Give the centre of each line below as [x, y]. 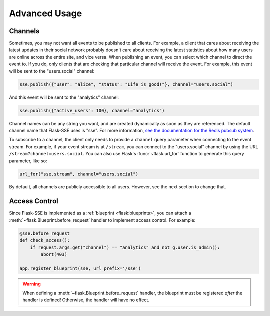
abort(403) [54, 254]
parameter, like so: [28, 161]
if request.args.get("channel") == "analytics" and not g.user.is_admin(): [125, 247]
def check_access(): [45, 241]
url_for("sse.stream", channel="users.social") [79, 174]
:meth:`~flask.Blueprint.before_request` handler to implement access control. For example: [102, 220]
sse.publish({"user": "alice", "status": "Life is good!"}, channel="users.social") [126, 84]
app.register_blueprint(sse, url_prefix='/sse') [80, 268]
